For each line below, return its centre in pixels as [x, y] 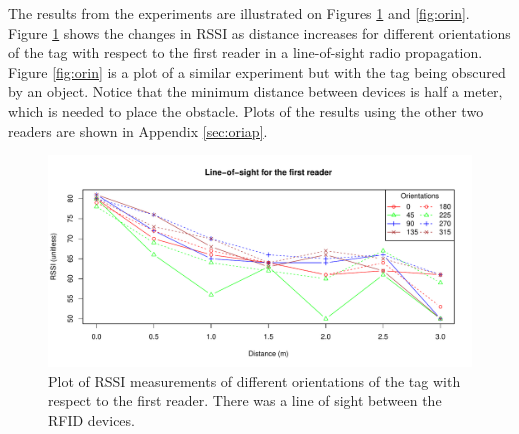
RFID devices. [91, 419]
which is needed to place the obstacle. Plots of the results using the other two [246, 110]
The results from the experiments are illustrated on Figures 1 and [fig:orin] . [239, 13]
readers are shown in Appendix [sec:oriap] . [138, 130]
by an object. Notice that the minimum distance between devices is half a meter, [255, 91]
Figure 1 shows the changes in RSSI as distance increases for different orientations [259, 32]
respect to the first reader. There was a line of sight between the [245, 400]
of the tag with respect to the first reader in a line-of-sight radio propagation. [245, 52]
